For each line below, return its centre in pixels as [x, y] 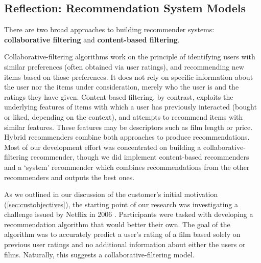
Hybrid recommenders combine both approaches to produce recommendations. [127, 137]
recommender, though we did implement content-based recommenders [140, 157]
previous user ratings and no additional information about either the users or [125, 244]
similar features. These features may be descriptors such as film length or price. [128, 127]
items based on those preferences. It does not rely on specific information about [129, 76]
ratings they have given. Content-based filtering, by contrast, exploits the [119, 96]
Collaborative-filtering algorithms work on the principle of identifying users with [130, 57]
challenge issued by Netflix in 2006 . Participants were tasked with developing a [129, 214]
